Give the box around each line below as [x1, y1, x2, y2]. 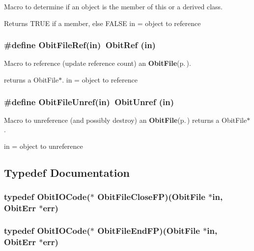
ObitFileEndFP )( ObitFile [97, 224, 200, 237]
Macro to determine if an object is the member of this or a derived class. [4, 1, 223, 11]
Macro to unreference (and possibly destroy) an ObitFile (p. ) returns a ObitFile [4, 114, 247, 125]
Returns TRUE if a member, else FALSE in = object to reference [4, 18, 201, 28]
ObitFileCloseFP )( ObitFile [97, 191, 205, 203]
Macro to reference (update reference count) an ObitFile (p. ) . [4, 58, 191, 68]
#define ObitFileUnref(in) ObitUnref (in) [4, 95, 174, 108]
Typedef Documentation [4, 165, 130, 180]
